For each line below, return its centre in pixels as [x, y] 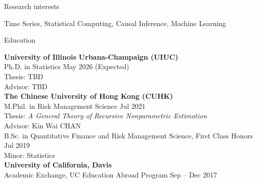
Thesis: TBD [24, 76]
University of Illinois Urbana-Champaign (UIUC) [91, 56]
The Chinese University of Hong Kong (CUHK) [89, 96]
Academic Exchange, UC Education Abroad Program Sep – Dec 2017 [111, 174]
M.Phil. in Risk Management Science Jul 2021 [75, 106]
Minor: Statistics [30, 155]
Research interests [32, 6]
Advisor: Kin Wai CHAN [43, 125]
